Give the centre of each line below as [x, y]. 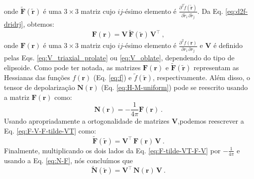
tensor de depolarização [40, 87]
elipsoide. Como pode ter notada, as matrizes [72, 67]
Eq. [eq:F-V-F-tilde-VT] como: [50, 131]
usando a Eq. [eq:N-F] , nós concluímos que [68, 160]
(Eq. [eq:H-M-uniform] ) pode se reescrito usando [174, 87]
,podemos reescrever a [211, 121]
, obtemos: [39, 24]
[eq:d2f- [236, 11]
